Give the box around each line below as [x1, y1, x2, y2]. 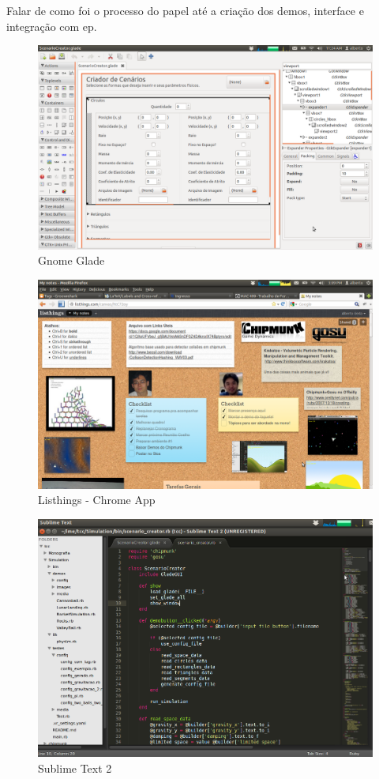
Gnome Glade [38, 252, 105, 269]
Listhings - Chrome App [38, 491, 156, 508]
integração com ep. [6, 17, 97, 34]
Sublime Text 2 [38, 760, 112, 777]
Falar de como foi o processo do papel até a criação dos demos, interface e [6, 2, 364, 18]
